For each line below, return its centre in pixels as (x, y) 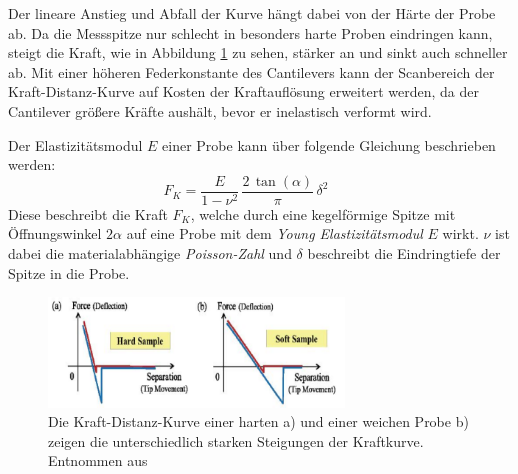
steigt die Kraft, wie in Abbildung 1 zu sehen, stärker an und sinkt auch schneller (258, 52)
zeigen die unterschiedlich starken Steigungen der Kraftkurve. (236, 440)
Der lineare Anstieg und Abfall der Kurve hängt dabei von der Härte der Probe (252, 13)
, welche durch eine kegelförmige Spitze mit (323, 213)
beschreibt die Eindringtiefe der (404, 253)
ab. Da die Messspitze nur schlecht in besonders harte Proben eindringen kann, (250, 32)
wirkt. (460, 233)
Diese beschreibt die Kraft (88, 213)
